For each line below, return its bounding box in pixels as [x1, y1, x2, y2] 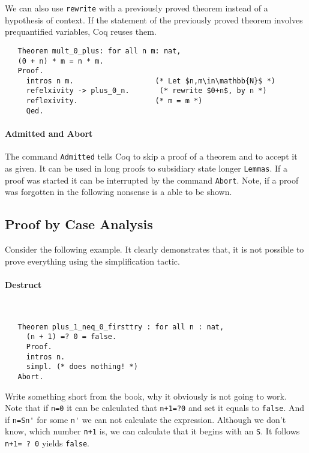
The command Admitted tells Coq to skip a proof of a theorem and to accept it [5, 150, 298, 163]
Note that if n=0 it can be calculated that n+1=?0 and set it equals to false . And [5, 401, 304, 414]
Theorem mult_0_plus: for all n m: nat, [17, 46, 181, 55]
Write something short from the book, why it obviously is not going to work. [5, 389, 287, 402]
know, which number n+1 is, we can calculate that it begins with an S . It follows [5, 425, 300, 437]
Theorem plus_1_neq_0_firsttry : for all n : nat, [17, 322, 224, 331]
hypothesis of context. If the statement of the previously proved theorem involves [5, 13, 303, 26]
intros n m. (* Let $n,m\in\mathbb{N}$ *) [26, 76, 276, 85]
